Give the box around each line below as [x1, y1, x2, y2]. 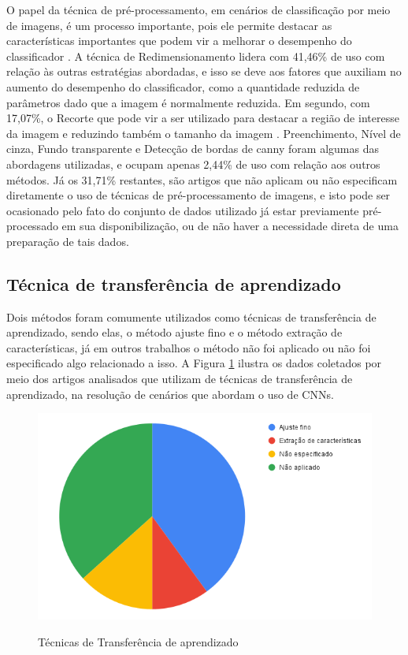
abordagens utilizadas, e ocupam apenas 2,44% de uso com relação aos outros [6, 155, 380, 172]
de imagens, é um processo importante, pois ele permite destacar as [6, 17, 332, 33]
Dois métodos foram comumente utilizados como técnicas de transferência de [6, 308, 376, 325]
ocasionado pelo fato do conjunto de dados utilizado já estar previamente [6, 202, 359, 218]
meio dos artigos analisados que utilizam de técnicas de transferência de [6, 370, 353, 387]
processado [6, 218, 58, 234]
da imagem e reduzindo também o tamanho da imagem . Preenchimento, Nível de [6, 125, 401, 141]
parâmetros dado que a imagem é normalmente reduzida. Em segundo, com [6, 94, 370, 110]
